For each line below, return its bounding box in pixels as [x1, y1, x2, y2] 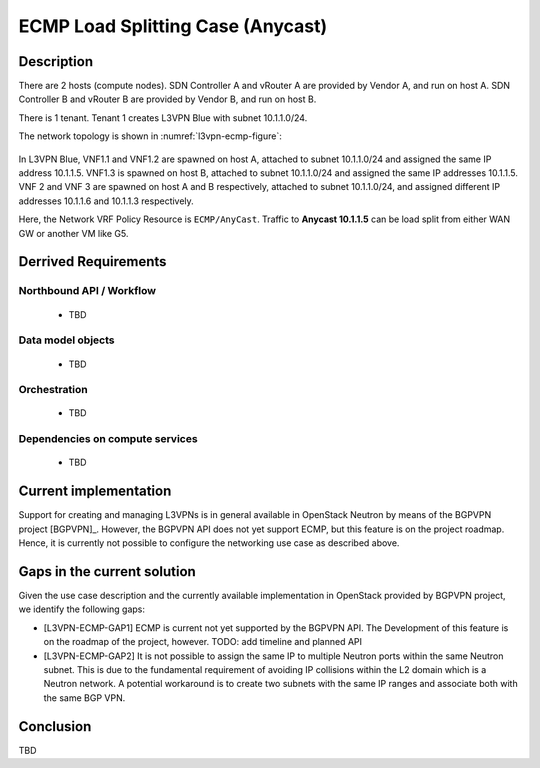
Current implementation [18, 483, 172, 500]
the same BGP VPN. [43, 691, 126, 704]
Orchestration [18, 383, 89, 397]
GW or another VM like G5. [18, 227, 129, 239]
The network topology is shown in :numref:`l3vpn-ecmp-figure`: [18, 130, 282, 142]
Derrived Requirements [18, 253, 167, 270]
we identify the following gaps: [18, 603, 145, 615]
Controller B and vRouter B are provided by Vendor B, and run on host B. [18, 93, 317, 105]
